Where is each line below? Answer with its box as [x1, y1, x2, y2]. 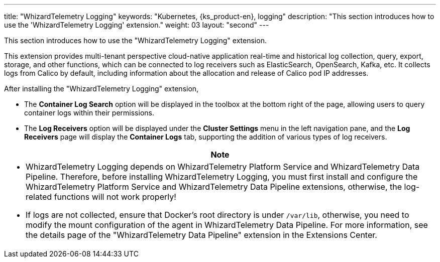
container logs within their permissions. [24, 108, 154, 117]
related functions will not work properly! [26, 192, 176, 202]
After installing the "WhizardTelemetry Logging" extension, [4, 84, 199, 93]
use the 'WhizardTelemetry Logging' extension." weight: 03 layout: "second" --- [4, 21, 269, 29]
